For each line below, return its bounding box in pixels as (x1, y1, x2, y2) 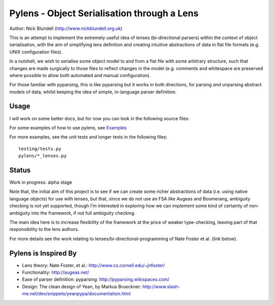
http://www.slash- (142, 283, 180, 289)
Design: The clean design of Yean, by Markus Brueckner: (22, 283, 142, 289)
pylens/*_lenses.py (18, 153, 67, 159)
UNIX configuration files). (9, 49, 63, 55)
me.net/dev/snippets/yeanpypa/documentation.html (22, 291, 131, 297)
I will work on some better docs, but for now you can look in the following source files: (9, 115, 190, 121)
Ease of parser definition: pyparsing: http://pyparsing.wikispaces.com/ (22, 277, 170, 283)
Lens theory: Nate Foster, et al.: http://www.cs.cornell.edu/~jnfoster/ (22, 262, 165, 268)
